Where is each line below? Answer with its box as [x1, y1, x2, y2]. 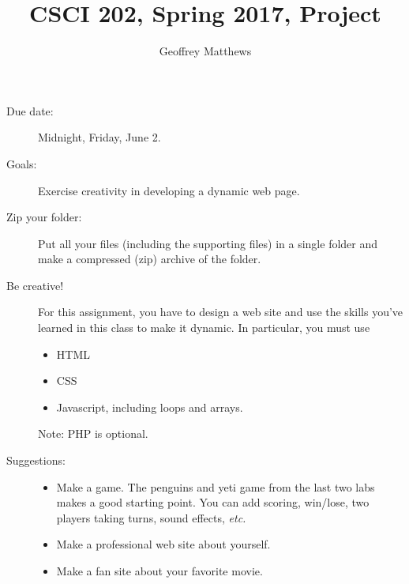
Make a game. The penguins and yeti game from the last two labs [56, 478, 375, 495]
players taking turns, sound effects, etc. [56, 509, 246, 526]
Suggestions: [6, 452, 66, 469]
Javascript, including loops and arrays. [56, 398, 243, 415]
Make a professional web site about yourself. [56, 536, 271, 552]
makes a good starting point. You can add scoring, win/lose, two [56, 494, 370, 511]
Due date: [6, 102, 54, 119]
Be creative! [6, 277, 64, 293]
